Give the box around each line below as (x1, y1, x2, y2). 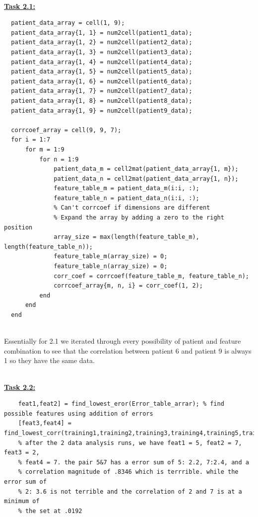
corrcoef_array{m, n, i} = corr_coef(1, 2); (54, 282, 203, 290)
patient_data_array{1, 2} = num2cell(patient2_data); (11, 39, 193, 46)
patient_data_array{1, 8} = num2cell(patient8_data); (11, 97, 193, 104)
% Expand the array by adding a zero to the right (54, 214, 224, 222)
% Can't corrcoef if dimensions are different (54, 204, 210, 212)
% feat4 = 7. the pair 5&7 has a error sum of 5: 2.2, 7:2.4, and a (18, 458, 249, 466)
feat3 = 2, (4, 449, 40, 456)
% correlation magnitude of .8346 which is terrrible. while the (18, 468, 239, 476)
